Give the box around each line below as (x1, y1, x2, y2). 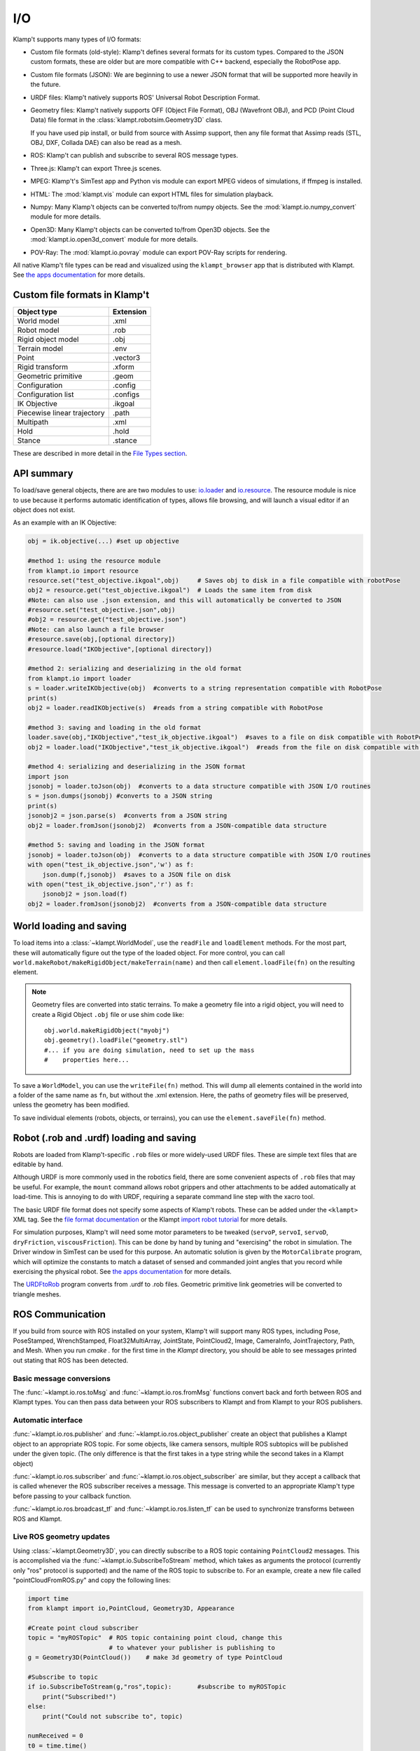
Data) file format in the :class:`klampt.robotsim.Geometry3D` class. (30, 116, 223, 124)
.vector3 (112, 353, 141, 363)
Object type (17, 307, 57, 317)
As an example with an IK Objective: (13, 518, 117, 527)
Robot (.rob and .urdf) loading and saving (13, 1132, 197, 1144)
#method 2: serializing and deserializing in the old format (27, 665, 242, 672)
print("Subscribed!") (42, 1692, 117, 1701)
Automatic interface (13, 1416, 83, 1425)
